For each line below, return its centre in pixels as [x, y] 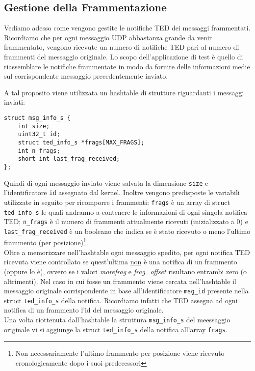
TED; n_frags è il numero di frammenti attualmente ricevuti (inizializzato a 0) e [126, 221]
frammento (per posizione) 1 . [46, 242]
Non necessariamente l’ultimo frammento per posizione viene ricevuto [120, 353]
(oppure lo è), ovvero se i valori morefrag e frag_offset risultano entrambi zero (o [126, 271]
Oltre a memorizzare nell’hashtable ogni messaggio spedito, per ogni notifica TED [127, 252]
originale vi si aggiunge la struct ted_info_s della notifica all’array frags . [116, 329]
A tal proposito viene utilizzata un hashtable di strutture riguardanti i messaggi [124, 92]
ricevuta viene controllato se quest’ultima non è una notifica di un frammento [121, 262]
